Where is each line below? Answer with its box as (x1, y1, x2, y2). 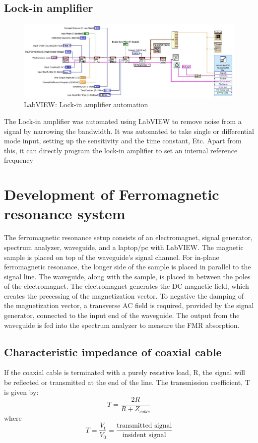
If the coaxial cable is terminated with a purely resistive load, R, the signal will (4, 367, 245, 378)
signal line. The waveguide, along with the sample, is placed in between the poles (4, 271, 251, 281)
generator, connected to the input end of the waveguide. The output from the (4, 310, 240, 320)
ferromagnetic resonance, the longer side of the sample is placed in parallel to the (4, 261, 251, 272)
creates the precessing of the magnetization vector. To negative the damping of (4, 290, 244, 301)
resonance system (4, 203, 126, 224)
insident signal (122, 432, 166, 439)
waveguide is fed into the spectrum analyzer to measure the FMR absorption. (4, 319, 240, 330)
